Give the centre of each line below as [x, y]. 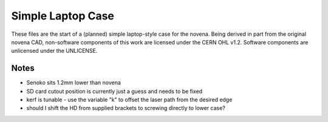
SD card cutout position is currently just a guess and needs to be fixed [114, 91]
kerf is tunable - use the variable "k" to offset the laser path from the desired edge [129, 100]
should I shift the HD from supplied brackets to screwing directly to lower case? [126, 108]
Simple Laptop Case [63, 16]
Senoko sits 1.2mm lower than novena [74, 83]
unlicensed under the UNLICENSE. [54, 51]
